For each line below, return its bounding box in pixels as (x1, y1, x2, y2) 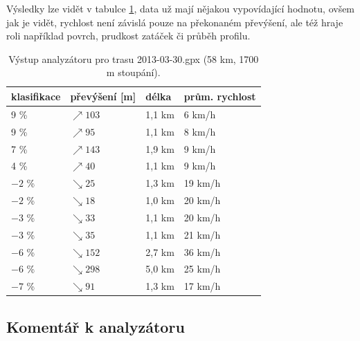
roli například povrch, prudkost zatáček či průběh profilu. (6, 28, 251, 43)
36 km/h (183, 244, 221, 259)
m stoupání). (106, 65, 161, 80)
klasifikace (11, 89, 61, 103)
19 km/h (183, 176, 221, 190)
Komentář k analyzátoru (6, 315, 185, 337)
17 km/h (183, 279, 221, 293)
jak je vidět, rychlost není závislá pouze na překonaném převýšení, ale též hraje (6, 15, 343, 29)
